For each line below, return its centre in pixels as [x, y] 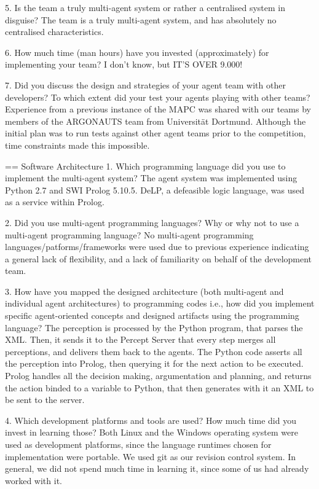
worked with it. [33, 480]
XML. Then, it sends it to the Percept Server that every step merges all [140, 339]
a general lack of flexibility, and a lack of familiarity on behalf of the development [159, 258]
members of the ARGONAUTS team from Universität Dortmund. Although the [156, 121]
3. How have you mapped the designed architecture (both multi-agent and [144, 291]
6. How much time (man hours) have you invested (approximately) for [137, 52]
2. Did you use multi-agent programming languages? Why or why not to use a [152, 222]
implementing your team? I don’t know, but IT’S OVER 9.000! [124, 64]
